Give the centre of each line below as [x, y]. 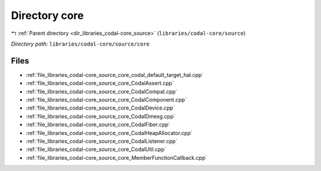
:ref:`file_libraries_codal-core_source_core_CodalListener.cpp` [102, 141]
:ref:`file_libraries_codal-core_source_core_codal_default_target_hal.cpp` [115, 75]
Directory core [48, 15]
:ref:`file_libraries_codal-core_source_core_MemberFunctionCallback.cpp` [117, 157]
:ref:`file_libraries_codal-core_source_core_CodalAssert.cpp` [100, 83]
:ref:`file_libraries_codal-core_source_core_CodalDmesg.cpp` [100, 116]
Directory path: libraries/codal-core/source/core [80, 44]
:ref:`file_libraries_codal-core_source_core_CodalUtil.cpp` [96, 149]
